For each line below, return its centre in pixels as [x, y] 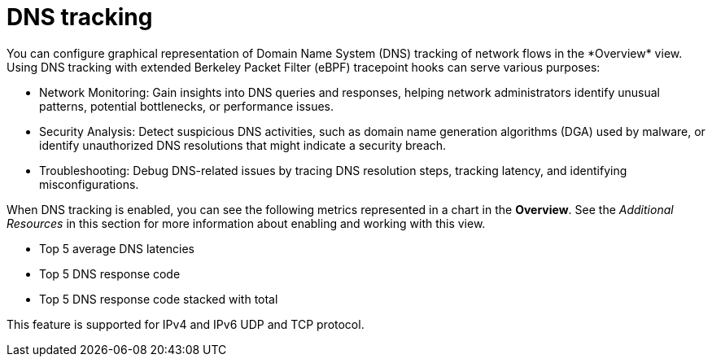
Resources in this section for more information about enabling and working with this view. [246, 223]
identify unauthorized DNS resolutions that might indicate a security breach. [243, 145]
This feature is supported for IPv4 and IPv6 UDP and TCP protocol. [186, 324]
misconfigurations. [89, 184]
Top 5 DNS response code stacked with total [159, 299]
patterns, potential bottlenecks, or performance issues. [187, 106]
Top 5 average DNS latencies [117, 248]
